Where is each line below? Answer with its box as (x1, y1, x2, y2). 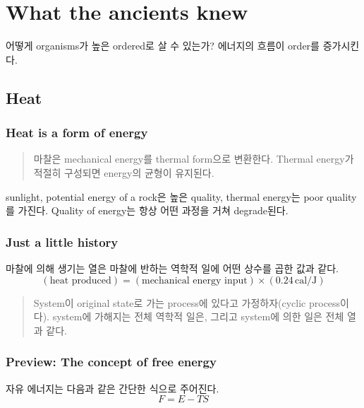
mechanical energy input (141, 275, 248, 286)
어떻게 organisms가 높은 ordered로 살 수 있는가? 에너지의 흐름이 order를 (6, 38, 320, 53)
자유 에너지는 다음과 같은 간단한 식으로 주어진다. (6, 380, 219, 395)
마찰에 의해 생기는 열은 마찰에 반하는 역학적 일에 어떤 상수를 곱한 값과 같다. (6, 260, 339, 275)
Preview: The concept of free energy (6, 353, 217, 371)
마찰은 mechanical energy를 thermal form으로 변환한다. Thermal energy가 (33, 151, 354, 166)
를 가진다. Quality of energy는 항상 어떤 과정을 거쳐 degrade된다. (6, 203, 289, 218)
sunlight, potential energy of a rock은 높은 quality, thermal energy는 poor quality (6, 189, 357, 204)
